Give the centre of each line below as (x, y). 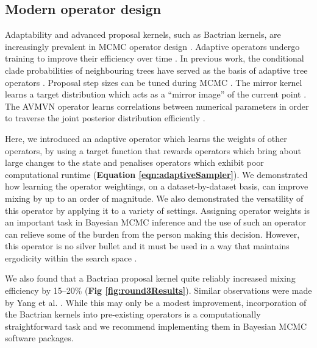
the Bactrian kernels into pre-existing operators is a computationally (133, 314)
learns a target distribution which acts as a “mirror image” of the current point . (156, 94)
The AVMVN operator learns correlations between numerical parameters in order (157, 106)
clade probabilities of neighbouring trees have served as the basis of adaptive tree (156, 70)
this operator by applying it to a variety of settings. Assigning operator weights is (158, 210)
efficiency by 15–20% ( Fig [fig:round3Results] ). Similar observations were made (158, 290)
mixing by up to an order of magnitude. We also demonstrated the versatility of (154, 198)
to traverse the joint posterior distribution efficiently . (105, 118)
